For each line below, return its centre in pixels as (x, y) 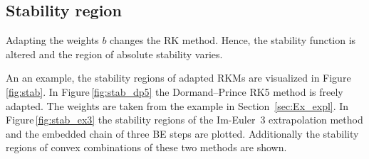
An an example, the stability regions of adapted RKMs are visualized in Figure (178, 78)
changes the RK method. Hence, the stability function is (233, 40)
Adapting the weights (52, 40)
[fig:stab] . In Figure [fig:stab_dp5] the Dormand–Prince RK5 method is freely (175, 91)
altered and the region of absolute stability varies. (114, 54)
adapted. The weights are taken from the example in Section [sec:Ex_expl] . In (177, 105)
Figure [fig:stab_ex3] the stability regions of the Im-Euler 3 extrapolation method (184, 120)
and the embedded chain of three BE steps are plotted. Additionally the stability (182, 133)
